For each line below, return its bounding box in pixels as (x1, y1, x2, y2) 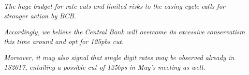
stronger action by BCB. (4, 10, 76, 20)
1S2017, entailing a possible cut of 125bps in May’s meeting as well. (4, 61, 205, 72)
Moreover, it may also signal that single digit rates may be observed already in (4, 52, 234, 62)
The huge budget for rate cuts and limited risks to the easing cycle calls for (4, 1, 225, 11)
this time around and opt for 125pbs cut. (4, 36, 124, 46)
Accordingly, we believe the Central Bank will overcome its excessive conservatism (4, 27, 245, 37)
